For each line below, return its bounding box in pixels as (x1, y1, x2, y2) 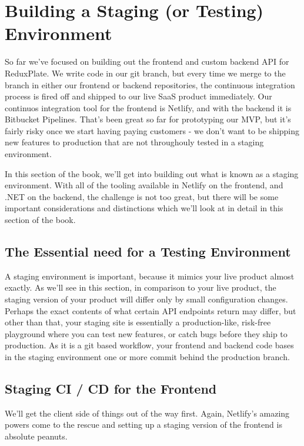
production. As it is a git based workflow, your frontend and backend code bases (5, 339, 294, 351)
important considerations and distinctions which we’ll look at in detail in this (5, 202, 283, 214)
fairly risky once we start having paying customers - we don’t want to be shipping (5, 124, 300, 137)
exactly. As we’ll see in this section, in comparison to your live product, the (5, 281, 276, 294)
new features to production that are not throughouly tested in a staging (5, 136, 264, 148)
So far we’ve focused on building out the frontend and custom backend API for (5, 55, 289, 68)
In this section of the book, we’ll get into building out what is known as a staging (5, 167, 299, 179)
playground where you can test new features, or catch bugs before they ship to (5, 327, 288, 340)
